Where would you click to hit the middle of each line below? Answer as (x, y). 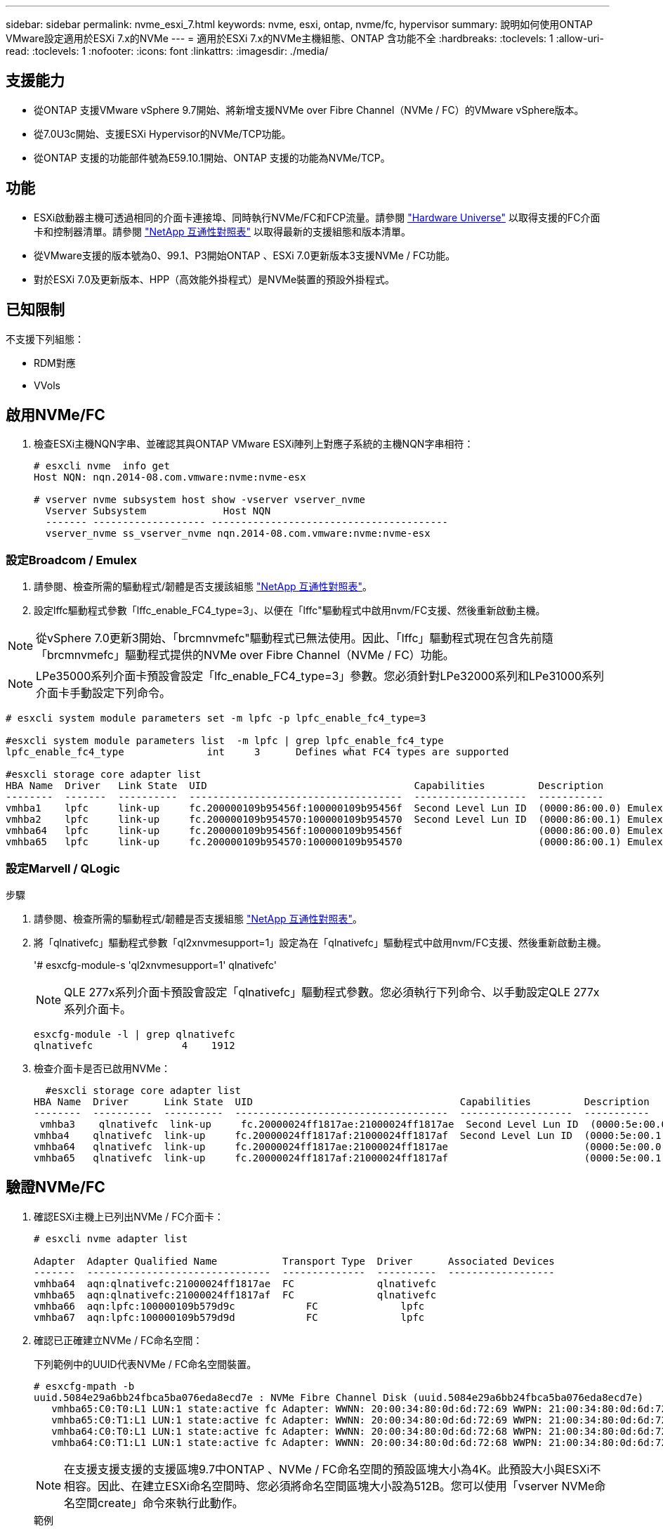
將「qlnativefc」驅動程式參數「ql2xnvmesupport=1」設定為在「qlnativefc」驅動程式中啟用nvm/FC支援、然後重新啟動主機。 (320, 942)
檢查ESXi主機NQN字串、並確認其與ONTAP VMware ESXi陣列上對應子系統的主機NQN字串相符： (254, 444)
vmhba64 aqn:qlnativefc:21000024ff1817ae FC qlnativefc (235, 1283)
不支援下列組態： (45, 339)
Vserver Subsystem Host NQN (158, 511)
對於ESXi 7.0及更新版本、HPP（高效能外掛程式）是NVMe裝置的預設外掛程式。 (215, 279)
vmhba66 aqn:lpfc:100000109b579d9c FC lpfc (229, 1306)
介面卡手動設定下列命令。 (104, 693)
